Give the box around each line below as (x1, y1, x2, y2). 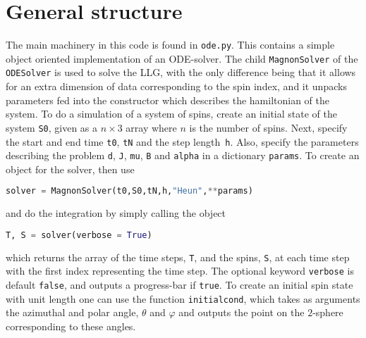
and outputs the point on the (178, 305, 305, 320)
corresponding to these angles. (6, 319, 136, 333)
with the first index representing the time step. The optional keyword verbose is (6, 263, 354, 278)
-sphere (312, 305, 343, 320)
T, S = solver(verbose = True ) (6, 230, 152, 240)
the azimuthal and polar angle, (6, 305, 139, 320)
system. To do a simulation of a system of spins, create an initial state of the (6, 106, 337, 121)
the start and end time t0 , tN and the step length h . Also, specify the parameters (6, 134, 359, 149)
